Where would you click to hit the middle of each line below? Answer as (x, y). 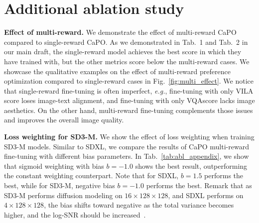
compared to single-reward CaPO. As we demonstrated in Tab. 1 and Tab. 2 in (126, 42)
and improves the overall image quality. (64, 120)
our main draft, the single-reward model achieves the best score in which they (123, 52)
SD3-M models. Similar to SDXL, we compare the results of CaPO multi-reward (127, 146)
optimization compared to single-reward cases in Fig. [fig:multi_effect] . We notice (129, 81)
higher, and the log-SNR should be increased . (75, 214)
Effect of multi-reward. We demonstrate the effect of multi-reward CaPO (120, 32)
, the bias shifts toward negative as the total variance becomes (139, 205)
